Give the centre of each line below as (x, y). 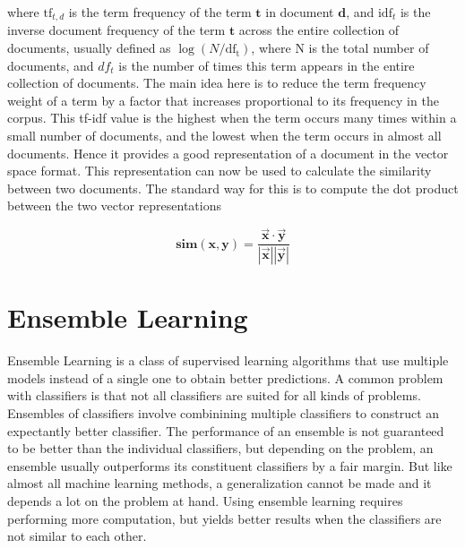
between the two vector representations (115, 205)
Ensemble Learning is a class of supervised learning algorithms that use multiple (228, 360)
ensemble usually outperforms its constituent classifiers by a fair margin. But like (230, 465)
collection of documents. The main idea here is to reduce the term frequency (217, 83)
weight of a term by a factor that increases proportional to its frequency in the (223, 100)
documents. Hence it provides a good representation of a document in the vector (228, 153)
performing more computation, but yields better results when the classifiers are (224, 518)
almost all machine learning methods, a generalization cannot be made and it (220, 483)
